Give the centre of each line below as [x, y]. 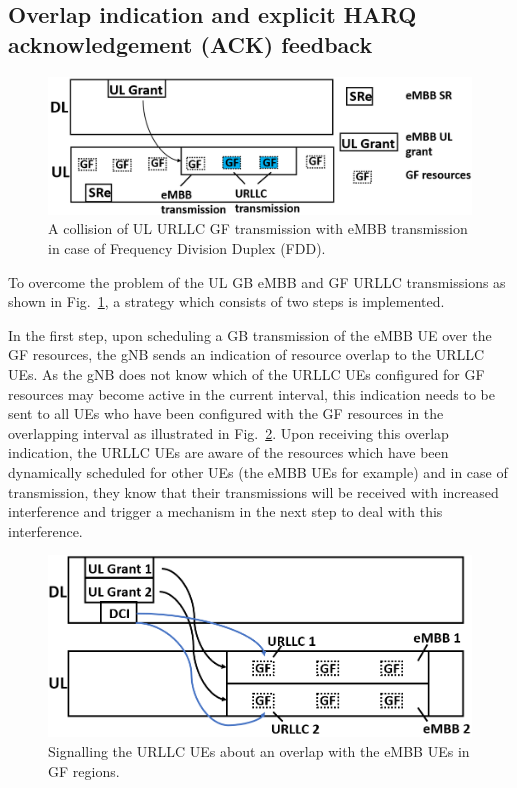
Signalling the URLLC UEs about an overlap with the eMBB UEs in [259, 750]
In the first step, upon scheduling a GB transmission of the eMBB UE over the [250, 334]
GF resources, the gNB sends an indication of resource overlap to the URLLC [246, 354]
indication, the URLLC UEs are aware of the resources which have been [228, 452]
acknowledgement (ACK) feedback [190, 43]
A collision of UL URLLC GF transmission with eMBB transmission [258, 228]
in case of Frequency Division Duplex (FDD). [187, 248]
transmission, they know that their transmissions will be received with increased [253, 491]
